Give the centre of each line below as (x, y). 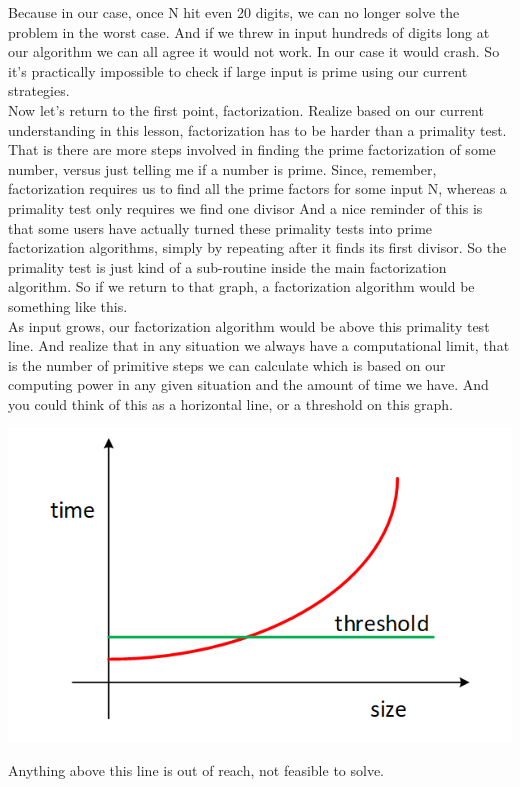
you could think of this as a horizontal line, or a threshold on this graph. (231, 403)
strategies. (39, 90)
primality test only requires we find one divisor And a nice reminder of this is (245, 207)
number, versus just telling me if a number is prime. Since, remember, (222, 168)
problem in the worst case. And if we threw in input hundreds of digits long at (249, 31)
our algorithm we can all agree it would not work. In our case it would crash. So (254, 51)
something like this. (68, 305)
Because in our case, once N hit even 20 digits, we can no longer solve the (234, 12)
